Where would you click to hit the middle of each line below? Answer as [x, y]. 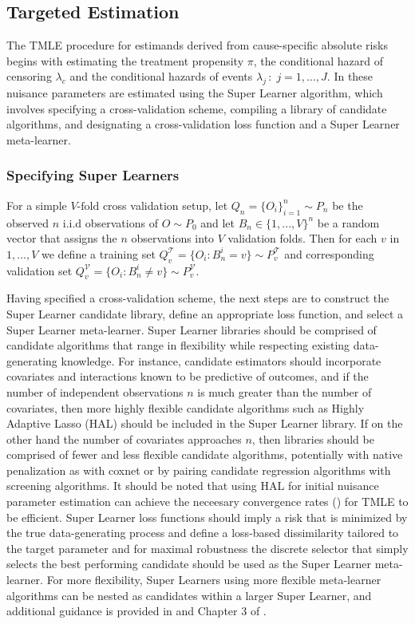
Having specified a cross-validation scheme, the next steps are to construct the [198, 298]
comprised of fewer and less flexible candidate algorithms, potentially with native [205, 454]
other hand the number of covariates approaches [124, 438]
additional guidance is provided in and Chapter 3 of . [136, 611]
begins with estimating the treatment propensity [125, 60]
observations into [173, 238]
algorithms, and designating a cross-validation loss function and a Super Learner [203, 124]
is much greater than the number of [285, 391]
